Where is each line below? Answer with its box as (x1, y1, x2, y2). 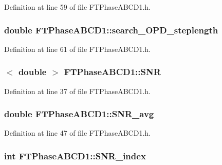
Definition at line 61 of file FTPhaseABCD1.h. (4, 43, 151, 54)
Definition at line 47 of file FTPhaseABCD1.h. (4, 127, 151, 138)
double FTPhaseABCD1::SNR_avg (4, 107, 154, 120)
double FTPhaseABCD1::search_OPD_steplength (4, 23, 218, 36)
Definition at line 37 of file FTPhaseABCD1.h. (4, 85, 151, 96)
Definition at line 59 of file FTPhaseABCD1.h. (4, 2, 151, 12)
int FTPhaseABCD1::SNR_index (4, 149, 146, 162)
